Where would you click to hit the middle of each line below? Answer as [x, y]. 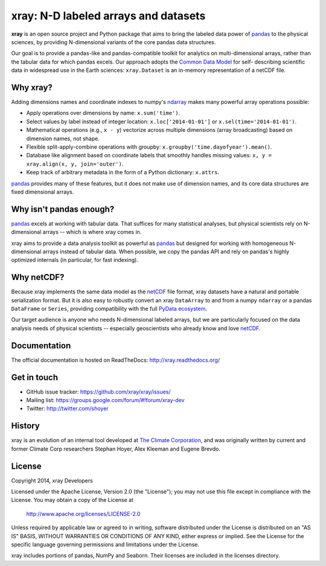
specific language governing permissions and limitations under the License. [105, 545]
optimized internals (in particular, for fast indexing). [75, 260]
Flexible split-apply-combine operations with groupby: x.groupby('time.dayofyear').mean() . [149, 147]
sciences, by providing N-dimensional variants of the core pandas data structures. [113, 42]
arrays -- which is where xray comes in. [92, 232]
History [26, 426]
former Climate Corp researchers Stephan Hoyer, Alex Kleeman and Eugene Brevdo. [116, 449]
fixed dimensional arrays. [43, 192]
